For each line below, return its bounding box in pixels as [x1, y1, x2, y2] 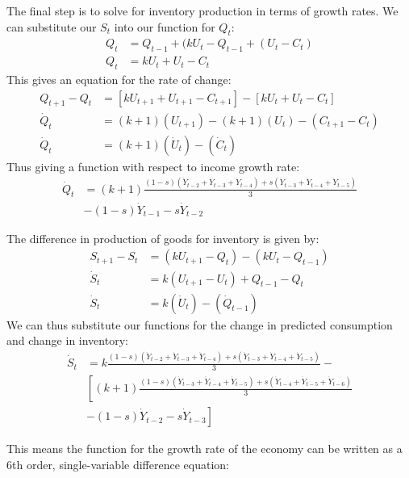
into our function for [114, 18, 215, 35]
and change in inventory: [6, 332, 128, 349]
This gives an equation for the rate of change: [6, 71, 232, 88]
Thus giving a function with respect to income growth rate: [6, 157, 300, 174]
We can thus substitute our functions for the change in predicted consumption [6, 316, 393, 333]
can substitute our [6, 18, 97, 35]
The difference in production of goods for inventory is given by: [6, 229, 319, 246]
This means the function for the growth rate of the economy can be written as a [6, 440, 403, 457]
